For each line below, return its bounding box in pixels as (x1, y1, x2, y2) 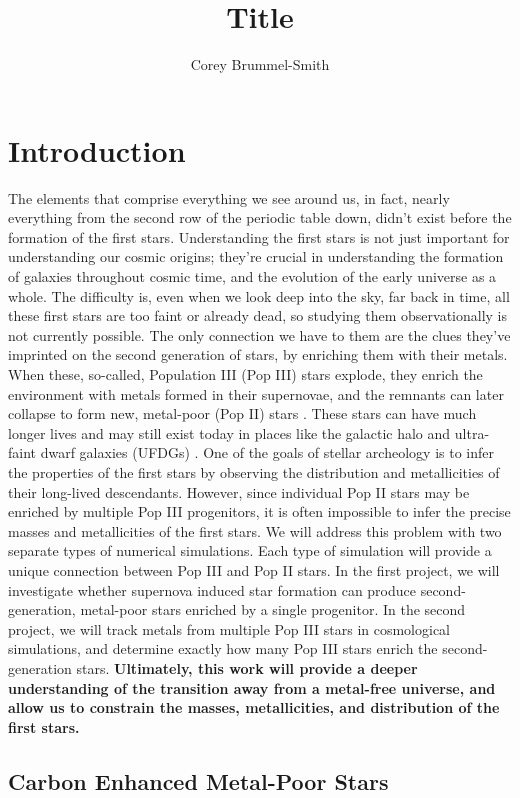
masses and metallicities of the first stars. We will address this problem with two (8, 520, 502, 541)
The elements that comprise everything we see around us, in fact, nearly (8, 187, 450, 208)
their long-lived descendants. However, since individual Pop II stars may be (8, 481, 470, 502)
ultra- (454, 422, 490, 443)
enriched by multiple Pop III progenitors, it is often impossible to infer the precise (8, 501, 511, 522)
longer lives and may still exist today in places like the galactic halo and (8, 422, 451, 443)
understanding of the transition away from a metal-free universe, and (8, 677, 496, 698)
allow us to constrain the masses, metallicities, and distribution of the (8, 697, 500, 718)
